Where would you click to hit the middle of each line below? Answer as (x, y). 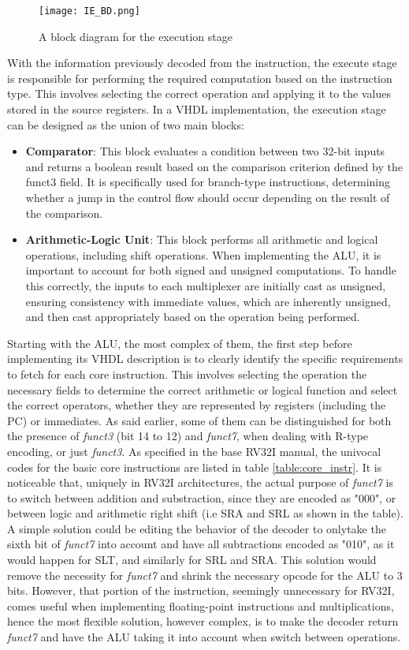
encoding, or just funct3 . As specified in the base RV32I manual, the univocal (194, 451)
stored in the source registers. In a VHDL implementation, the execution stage (197, 109)
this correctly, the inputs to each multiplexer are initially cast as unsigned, (206, 285)
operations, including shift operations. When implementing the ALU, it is (203, 254)
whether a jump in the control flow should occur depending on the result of (208, 197)
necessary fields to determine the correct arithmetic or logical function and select (203, 389)
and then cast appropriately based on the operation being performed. (193, 317)
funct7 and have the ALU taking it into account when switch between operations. (204, 637)
